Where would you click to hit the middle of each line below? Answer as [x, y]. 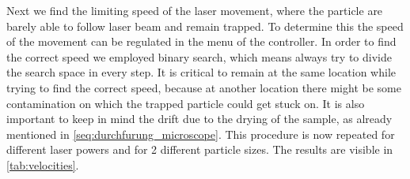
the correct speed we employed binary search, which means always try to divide [199, 56]
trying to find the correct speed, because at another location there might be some [204, 87]
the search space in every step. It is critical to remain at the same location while [201, 72]
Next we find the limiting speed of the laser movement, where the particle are [195, 10]
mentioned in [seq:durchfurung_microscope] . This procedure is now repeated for [201, 134]
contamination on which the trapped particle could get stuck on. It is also [186, 103]
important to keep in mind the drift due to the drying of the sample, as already [199, 119]
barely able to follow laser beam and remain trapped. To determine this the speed [205, 26]
